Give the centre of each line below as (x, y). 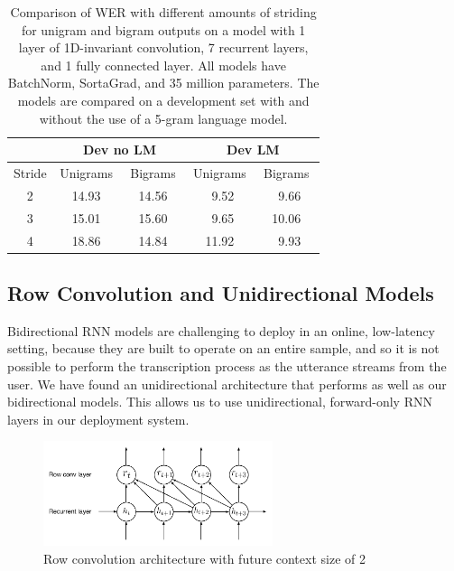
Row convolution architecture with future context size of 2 (204, 558)
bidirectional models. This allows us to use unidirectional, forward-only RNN (220, 402)
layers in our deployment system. (98, 419)
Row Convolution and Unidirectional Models (221, 293)
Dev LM (253, 150)
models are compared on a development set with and (163, 100)
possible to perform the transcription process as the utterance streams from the (227, 366)
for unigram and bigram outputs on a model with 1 (163, 29)
